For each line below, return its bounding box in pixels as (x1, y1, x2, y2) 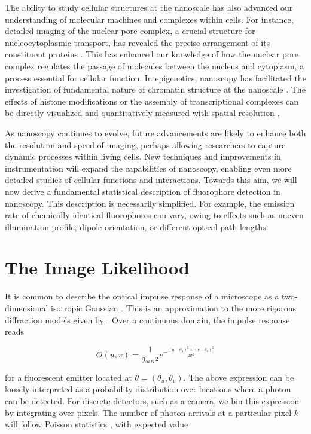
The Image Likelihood (5, 255, 190, 280)
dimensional (5, 302, 48, 314)
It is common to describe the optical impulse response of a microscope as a (5, 290, 279, 302)
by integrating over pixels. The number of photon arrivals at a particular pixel (5, 406, 292, 418)
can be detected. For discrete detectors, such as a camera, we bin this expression (5, 395, 300, 407)
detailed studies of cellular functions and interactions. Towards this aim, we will (5, 173, 297, 186)
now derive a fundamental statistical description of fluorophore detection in (5, 185, 280, 197)
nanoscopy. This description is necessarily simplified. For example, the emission (5, 197, 295, 209)
